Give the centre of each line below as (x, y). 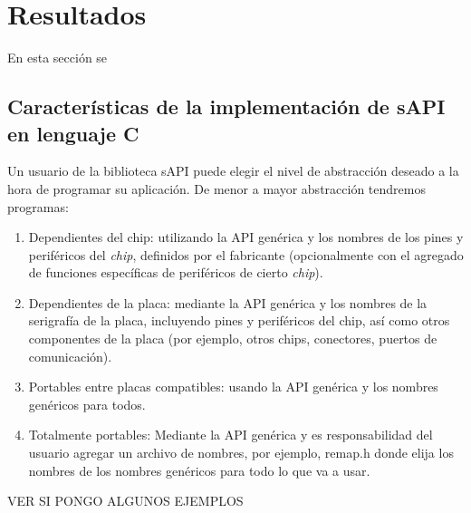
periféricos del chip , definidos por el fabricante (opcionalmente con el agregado (246, 254)
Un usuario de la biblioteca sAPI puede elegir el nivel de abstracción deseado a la (233, 171)
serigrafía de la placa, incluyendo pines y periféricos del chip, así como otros (239, 320)
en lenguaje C (73, 133)
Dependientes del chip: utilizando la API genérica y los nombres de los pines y (246, 237)
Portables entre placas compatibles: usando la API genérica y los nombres (233, 387)
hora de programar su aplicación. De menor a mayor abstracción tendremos (216, 188)
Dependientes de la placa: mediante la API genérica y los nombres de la (228, 302)
